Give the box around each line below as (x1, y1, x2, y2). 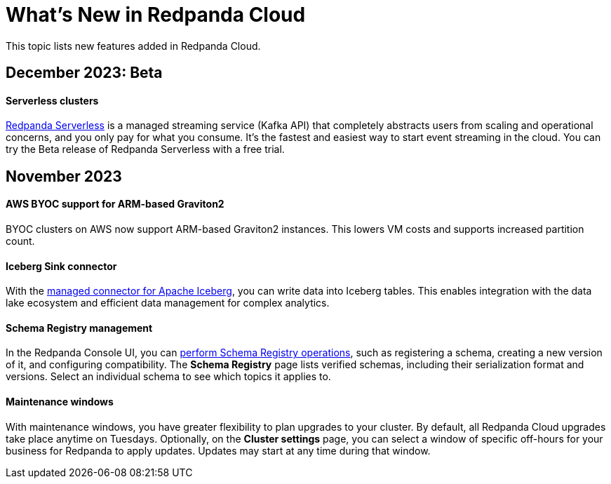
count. (6, 235, 35, 248)
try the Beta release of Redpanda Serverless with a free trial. (6, 143, 285, 156)
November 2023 (6, 167, 122, 185)
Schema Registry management (6, 321, 153, 334)
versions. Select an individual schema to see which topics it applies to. (6, 370, 331, 383)
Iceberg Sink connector (6, 260, 117, 272)
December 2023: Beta (6, 64, 163, 82)
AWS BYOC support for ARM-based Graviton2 (6, 198, 224, 210)
